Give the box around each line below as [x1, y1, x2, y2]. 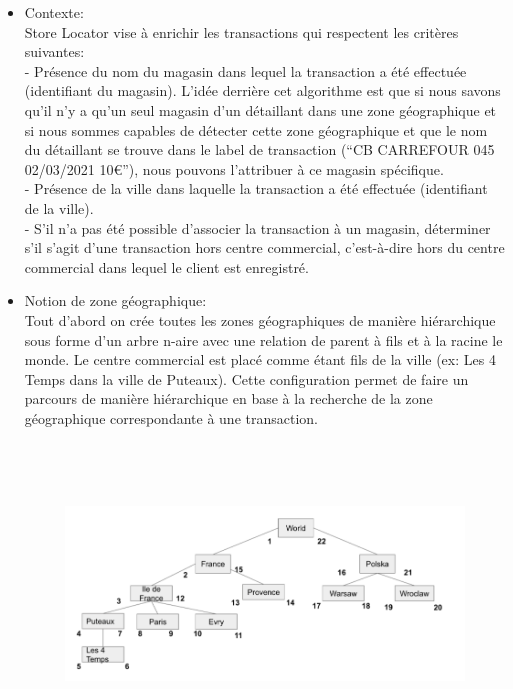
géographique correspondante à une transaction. [24, 407, 318, 428]
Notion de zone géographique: [24, 290, 207, 311]
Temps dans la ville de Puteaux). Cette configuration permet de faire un [24, 368, 469, 389]
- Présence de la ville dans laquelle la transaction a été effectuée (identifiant [24, 178, 488, 199]
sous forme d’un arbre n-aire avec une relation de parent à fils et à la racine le [24, 329, 503, 350]
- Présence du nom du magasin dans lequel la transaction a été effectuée [24, 60, 467, 81]
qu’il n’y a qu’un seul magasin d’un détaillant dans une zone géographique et [24, 99, 497, 120]
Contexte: [24, 2, 84, 22]
